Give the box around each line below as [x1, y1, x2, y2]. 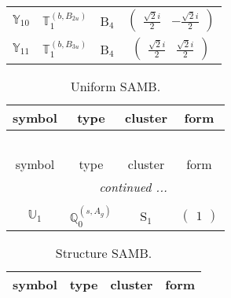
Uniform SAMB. [70, 77, 161, 95]
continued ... [99, 178, 167, 196]
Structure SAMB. [55, 243, 152, 262]
